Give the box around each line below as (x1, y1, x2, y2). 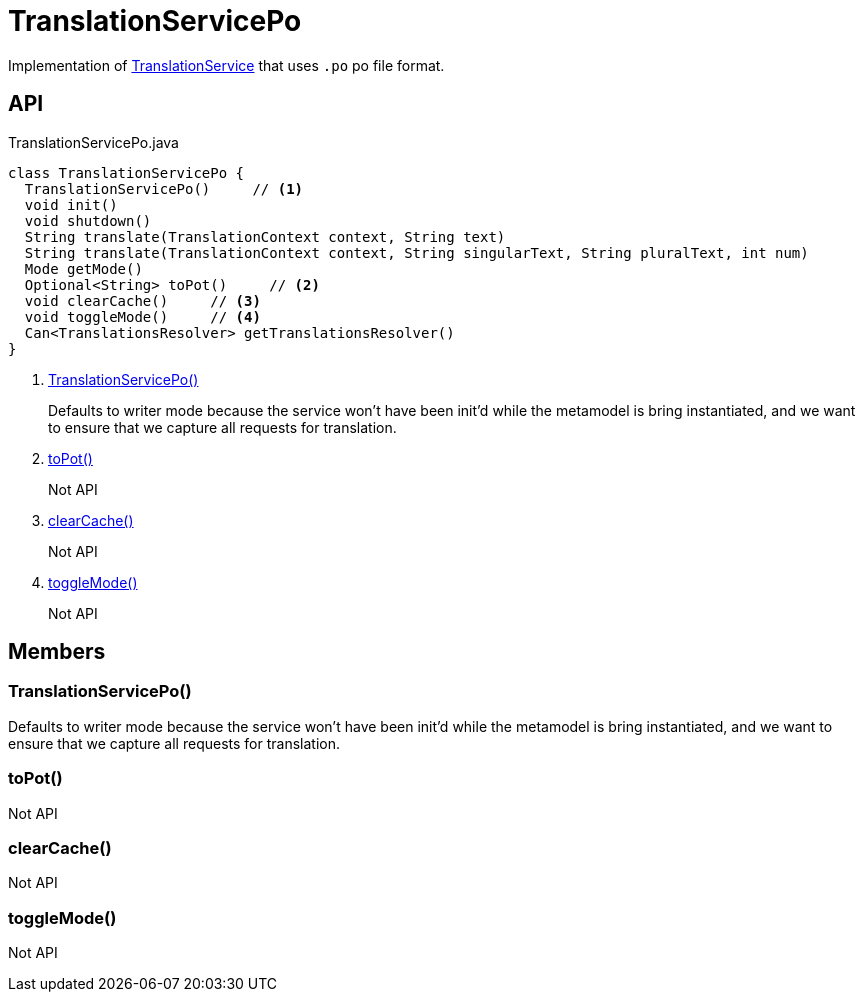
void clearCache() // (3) (24, 292, 261, 309)
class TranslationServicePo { (8, 164, 245, 181)
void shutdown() (24, 212, 152, 229)
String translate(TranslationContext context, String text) (24, 228, 506, 245)
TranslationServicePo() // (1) (24, 180, 304, 197)
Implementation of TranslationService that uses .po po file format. (8, 56, 445, 74)
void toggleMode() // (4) (24, 308, 261, 325)
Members (8, 639, 106, 665)
